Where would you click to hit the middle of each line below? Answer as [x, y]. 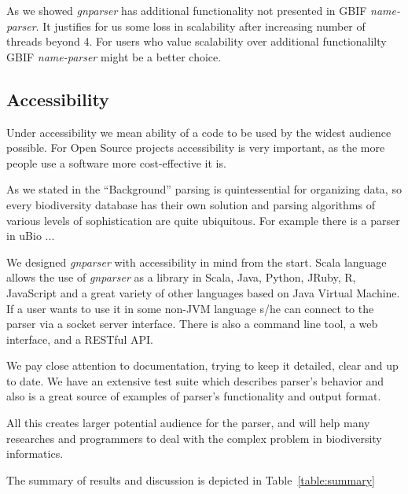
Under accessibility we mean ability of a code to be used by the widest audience [199, 132]
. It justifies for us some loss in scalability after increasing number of [200, 26]
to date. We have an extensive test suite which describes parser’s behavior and [195, 380]
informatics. [35, 453]
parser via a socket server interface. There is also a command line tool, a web [192, 324]
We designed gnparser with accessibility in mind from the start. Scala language [197, 262]
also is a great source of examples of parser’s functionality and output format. [194, 396]
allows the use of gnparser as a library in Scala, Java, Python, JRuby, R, [181, 277]
